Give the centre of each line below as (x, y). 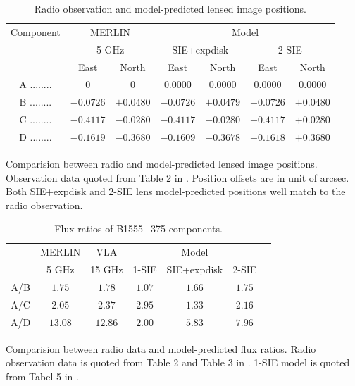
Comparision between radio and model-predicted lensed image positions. (162, 163)
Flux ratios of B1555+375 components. (138, 229)
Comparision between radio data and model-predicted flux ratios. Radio (161, 348)
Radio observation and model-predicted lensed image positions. (170, 8)
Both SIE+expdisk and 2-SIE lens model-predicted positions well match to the (176, 191)
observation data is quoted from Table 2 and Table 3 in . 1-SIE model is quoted (178, 362)
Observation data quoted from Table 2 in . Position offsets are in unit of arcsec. (177, 177)
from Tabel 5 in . (42, 376)
